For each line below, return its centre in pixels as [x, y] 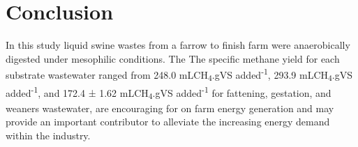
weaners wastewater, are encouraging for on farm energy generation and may [170, 108]
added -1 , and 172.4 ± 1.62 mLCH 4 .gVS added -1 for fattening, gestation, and [169, 93]
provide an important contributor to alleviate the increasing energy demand [168, 122]
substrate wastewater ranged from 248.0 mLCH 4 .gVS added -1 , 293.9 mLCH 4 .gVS [179, 75]
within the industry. [48, 136]
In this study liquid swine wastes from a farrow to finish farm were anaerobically [178, 45]
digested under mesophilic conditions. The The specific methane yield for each [173, 58]
